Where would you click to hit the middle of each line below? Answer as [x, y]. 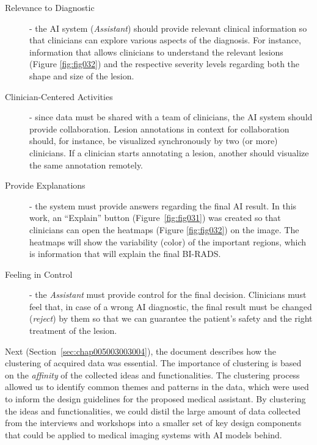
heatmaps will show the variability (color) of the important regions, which [168, 241]
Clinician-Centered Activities [59, 96]
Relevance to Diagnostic [50, 7]
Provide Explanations [45, 185]
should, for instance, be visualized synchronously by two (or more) [154, 141]
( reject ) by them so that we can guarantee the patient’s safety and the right [171, 318]
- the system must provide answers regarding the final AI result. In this [163, 205]
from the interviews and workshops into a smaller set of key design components [153, 423]
